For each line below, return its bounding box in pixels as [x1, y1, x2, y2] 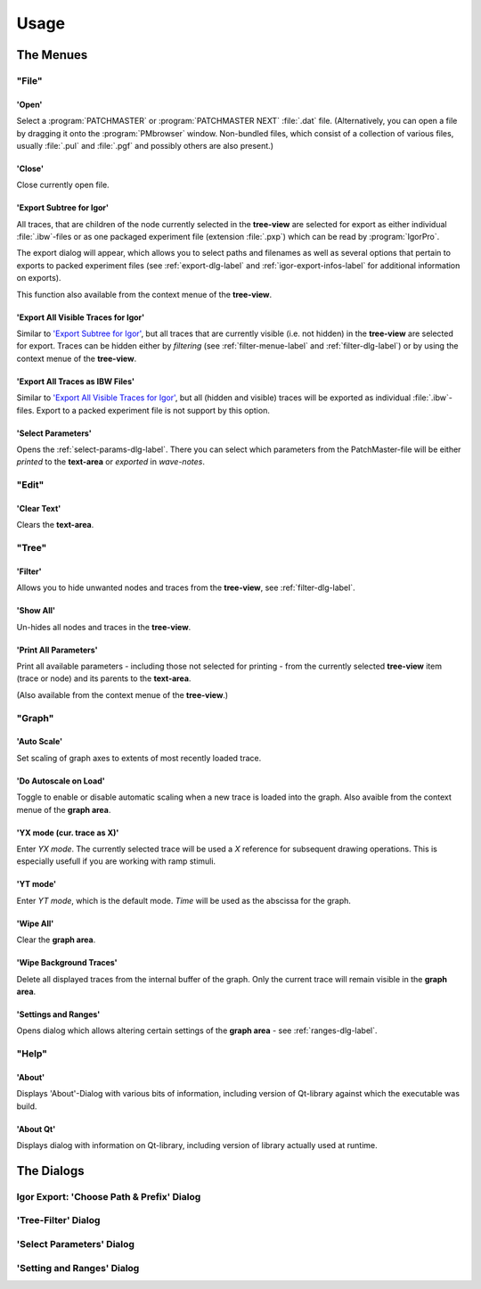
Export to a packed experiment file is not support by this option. [36, 405, 271, 415]
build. [16, 1101, 37, 1112]
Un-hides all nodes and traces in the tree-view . [16, 621, 192, 632]
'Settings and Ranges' [16, 1008, 101, 1020]
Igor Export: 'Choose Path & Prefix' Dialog [16, 1190, 201, 1203]
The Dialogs [16, 1163, 85, 1178]
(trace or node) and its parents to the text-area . [16, 673, 192, 684]
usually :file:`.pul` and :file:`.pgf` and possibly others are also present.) [16, 140, 274, 151]
